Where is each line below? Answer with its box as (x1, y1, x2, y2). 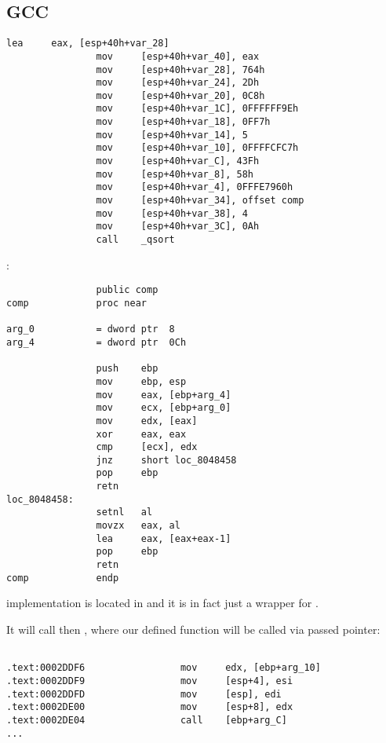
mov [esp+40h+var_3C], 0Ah (96, 221, 260, 232)
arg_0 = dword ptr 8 (6, 324, 175, 335)
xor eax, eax (96, 428, 187, 440)
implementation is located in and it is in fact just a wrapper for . (6, 595, 319, 611)
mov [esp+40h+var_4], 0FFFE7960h (96, 181, 293, 193)
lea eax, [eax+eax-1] (96, 533, 231, 544)
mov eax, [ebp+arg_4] (96, 389, 231, 401)
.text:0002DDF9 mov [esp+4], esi (6, 675, 293, 686)
